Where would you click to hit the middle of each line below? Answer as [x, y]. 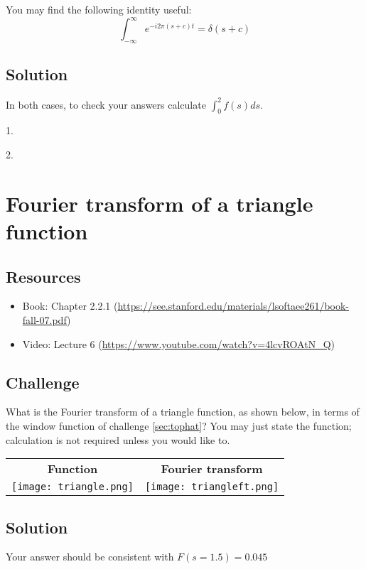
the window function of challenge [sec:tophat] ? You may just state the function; [179, 425]
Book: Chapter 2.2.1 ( [70, 306]
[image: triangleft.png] [212, 487]
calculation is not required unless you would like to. [118, 439]
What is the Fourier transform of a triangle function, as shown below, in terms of [183, 412]
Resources [43, 276]
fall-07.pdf [45, 319]
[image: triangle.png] [72, 487]
